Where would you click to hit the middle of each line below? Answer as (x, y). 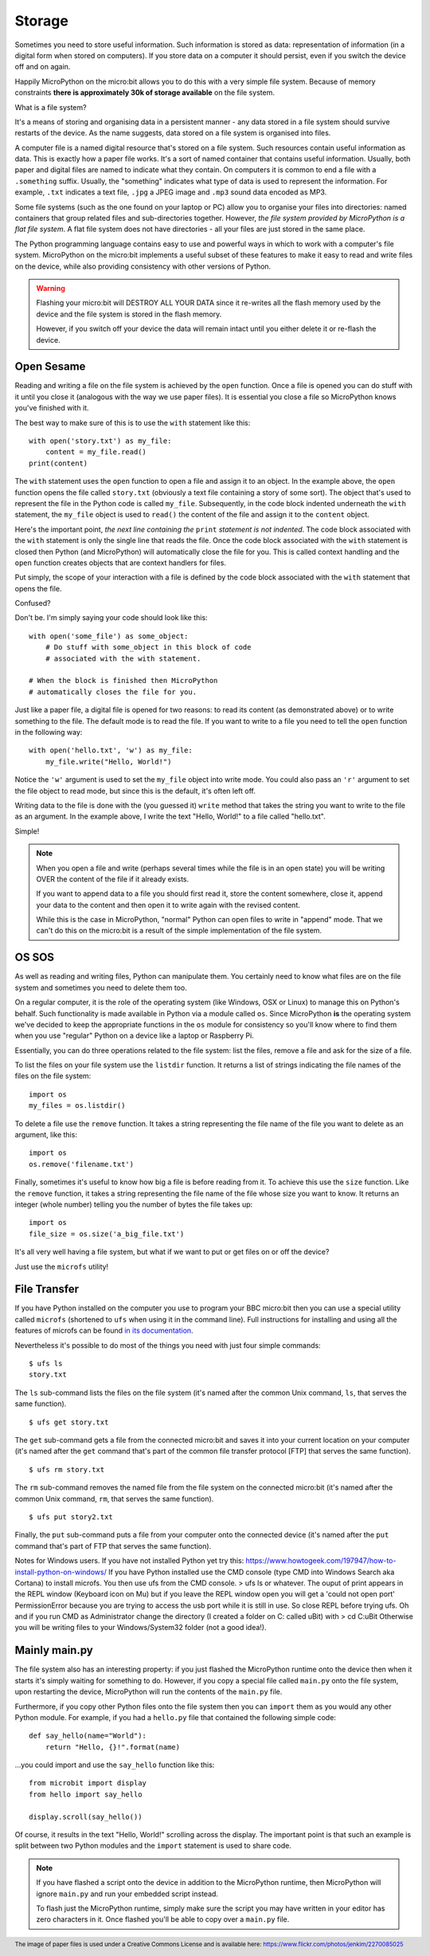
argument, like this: (46, 1135)
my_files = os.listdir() (77, 1106)
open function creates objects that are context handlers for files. (121, 563)
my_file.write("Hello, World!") (108, 762)
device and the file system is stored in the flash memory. (129, 314)
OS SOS (35, 958)
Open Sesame (50, 367)
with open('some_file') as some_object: (109, 636)
